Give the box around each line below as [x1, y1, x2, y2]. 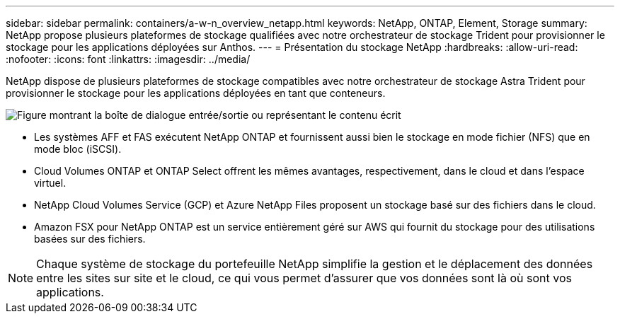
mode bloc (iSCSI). [34, 143, 122, 155]
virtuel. [34, 177, 67, 189]
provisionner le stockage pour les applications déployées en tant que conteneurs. [6, 87, 386, 99]
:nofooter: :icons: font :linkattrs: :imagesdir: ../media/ [6, 53, 251, 65]
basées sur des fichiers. [34, 233, 146, 245]
